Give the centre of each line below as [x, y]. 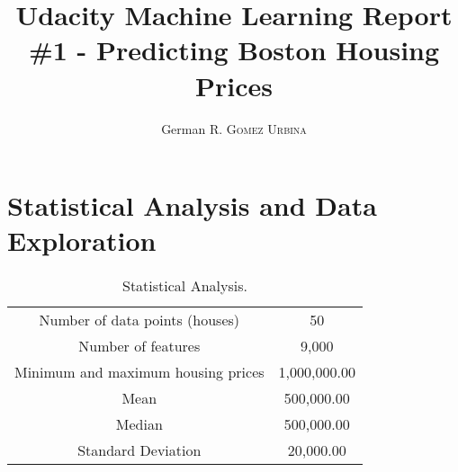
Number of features [139, 346]
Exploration [82, 240]
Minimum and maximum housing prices [139, 372]
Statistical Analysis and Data [192, 205]
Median [139, 424]
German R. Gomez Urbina [234, 128]
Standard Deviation [139, 450]
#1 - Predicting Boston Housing [234, 50]
